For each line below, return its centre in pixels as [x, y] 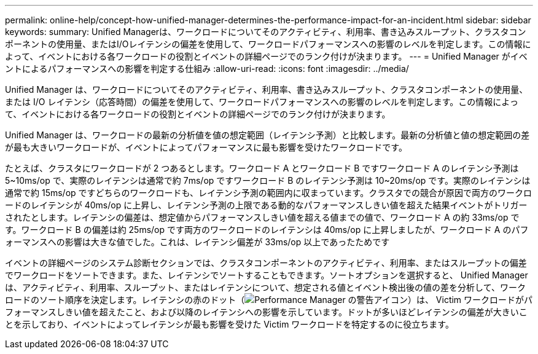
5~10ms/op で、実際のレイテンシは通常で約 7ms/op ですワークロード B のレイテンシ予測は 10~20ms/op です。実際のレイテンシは [268, 180]
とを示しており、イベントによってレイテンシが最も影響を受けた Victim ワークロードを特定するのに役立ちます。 [229, 324]
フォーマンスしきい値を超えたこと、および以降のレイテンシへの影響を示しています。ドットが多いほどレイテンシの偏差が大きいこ [266, 312]
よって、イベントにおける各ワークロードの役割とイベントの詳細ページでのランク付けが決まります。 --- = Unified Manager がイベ [266, 56]
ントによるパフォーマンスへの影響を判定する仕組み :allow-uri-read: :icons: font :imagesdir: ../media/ [207, 69]
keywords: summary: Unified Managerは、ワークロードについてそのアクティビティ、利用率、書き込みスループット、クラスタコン [266, 32]
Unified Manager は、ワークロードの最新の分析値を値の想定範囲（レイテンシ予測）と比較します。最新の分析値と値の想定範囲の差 [267, 135]
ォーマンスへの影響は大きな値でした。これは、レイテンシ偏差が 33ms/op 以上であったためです [197, 242]
